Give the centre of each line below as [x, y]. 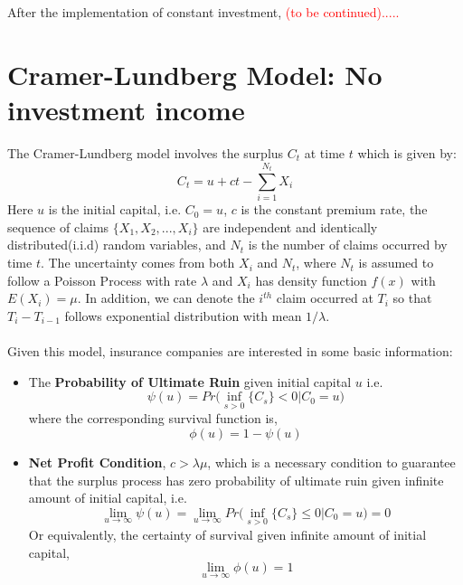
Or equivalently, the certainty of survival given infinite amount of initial [227, 535]
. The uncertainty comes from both [137, 263]
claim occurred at [325, 298]
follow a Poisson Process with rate [102, 280]
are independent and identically [290, 226]
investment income [126, 109]
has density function [311, 280]
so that [412, 298]
